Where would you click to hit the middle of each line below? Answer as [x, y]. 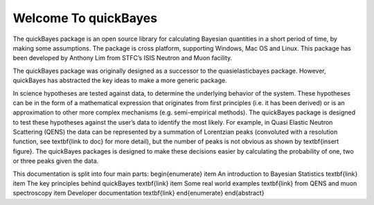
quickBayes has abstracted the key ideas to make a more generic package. [120, 80]
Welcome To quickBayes [85, 18]
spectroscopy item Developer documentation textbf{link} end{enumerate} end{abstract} [139, 193]
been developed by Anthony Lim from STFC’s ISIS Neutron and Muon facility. [123, 58]
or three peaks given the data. [56, 161]
